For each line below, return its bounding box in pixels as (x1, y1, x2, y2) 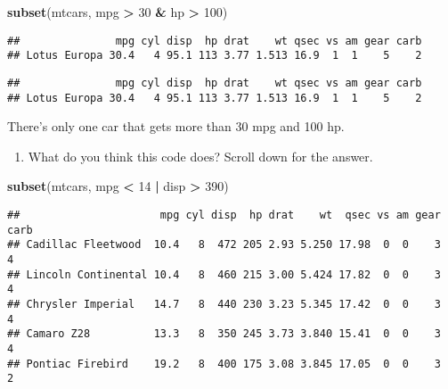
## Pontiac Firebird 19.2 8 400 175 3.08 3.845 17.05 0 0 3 (7, 357, 441, 370)
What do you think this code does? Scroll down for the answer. (28, 146, 373, 165)
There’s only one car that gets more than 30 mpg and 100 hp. (7, 117, 345, 136)
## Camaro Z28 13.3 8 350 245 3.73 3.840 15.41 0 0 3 (7, 327, 441, 341)
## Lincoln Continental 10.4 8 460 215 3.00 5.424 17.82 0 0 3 (7, 268, 441, 281)
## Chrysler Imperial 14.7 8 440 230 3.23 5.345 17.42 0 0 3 (7, 297, 441, 310)
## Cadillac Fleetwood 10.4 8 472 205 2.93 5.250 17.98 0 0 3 (7, 238, 441, 252)
